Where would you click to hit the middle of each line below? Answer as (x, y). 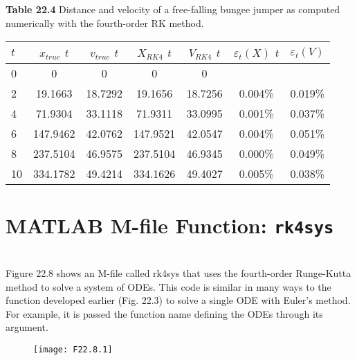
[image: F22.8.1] (73, 350)
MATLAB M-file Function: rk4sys (170, 225)
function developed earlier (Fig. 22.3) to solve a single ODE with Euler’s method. (178, 300)
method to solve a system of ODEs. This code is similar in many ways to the (168, 286)
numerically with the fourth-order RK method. (105, 22)
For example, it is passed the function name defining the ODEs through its (164, 313)
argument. (27, 327)
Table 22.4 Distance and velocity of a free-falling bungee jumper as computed (173, 9)
